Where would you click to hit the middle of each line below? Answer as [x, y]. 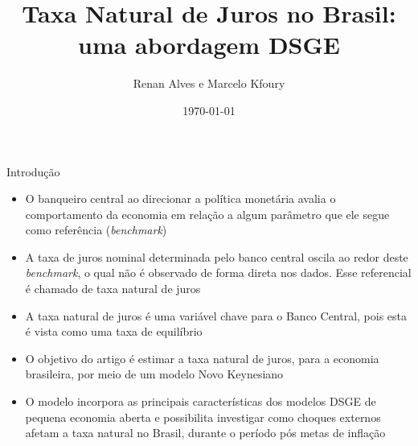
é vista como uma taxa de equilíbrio [114, 331]
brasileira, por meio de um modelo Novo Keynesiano [154, 374]
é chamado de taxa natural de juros [113, 289]
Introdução [33, 171]
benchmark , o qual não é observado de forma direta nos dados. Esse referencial [218, 273]
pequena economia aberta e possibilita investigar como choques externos [203, 417]
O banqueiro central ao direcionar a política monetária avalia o [180, 198]
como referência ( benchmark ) [96, 230]
